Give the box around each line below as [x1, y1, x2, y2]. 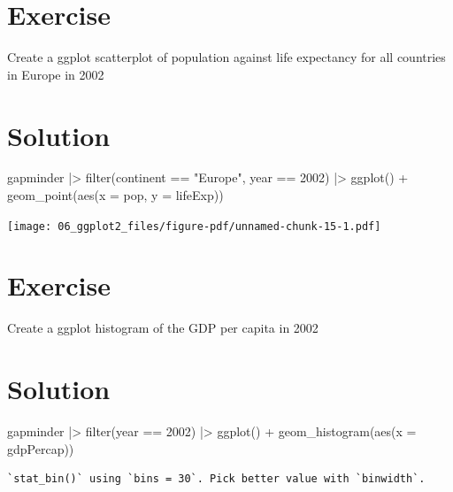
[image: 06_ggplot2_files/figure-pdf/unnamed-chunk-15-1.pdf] [7, 219, 381, 233]
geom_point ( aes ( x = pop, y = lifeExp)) [7, 186, 224, 204]
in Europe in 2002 [7, 65, 104, 83]
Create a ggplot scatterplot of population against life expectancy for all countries [7, 48, 446, 66]
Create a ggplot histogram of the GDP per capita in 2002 [7, 319, 319, 337]
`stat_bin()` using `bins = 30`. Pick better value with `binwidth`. [7, 473, 426, 486]
